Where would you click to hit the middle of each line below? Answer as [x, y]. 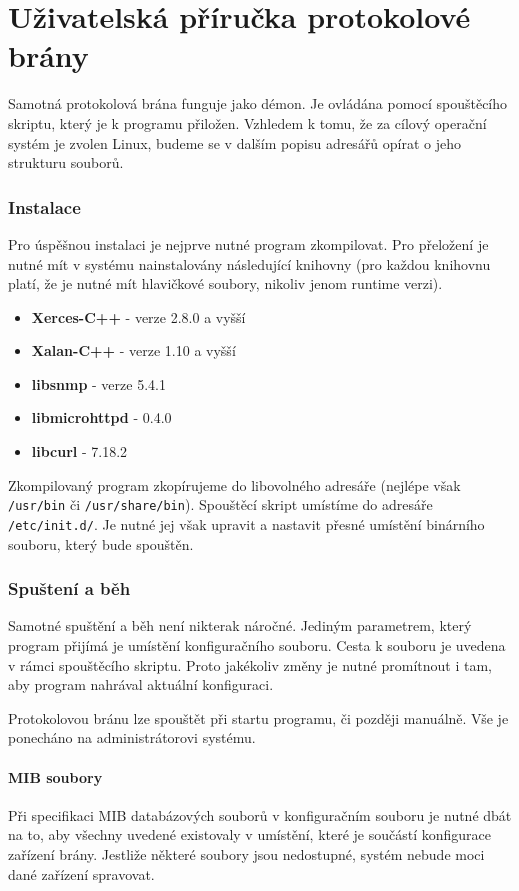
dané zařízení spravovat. [81, 873]
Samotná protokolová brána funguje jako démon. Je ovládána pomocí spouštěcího [258, 103]
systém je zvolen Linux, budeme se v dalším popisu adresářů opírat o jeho [235, 142]
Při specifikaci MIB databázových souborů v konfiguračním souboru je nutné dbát [260, 814]
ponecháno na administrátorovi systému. [132, 737]
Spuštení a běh [69, 588]
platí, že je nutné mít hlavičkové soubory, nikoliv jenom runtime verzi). [225, 283]
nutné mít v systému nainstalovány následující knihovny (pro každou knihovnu [249, 263]
